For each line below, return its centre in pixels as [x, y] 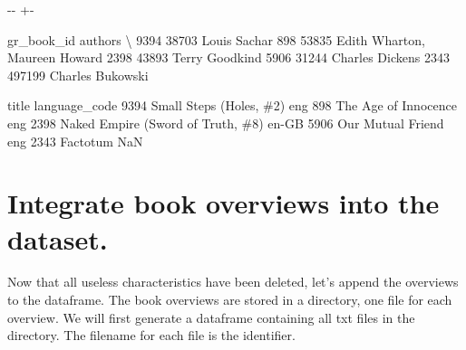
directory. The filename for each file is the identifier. [151, 335]
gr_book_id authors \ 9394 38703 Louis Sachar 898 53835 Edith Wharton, [216, 39]
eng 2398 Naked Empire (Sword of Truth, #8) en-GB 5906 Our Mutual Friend [226, 123]
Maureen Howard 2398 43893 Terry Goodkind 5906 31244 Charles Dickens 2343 [228, 57]
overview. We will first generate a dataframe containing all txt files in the [211, 317]
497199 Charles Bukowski [78, 75]
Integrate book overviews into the [223, 203]
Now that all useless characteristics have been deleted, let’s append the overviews [233, 282]
